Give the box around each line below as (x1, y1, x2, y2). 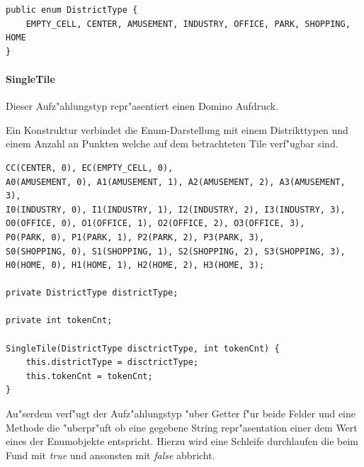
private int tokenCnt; (6, 315, 113, 326)
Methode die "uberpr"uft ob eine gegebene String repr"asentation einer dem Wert (6, 420, 358, 434)
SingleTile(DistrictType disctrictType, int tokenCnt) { (6, 343, 280, 354)
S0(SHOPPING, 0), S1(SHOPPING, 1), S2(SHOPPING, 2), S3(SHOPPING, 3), (6, 246, 346, 257)
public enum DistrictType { (6, 5, 138, 15)
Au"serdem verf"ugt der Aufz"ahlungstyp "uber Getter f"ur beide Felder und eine (6, 406, 356, 421)
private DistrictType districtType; (6, 288, 178, 298)
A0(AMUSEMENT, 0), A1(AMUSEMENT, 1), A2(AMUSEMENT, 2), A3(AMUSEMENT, (6, 176, 346, 187)
